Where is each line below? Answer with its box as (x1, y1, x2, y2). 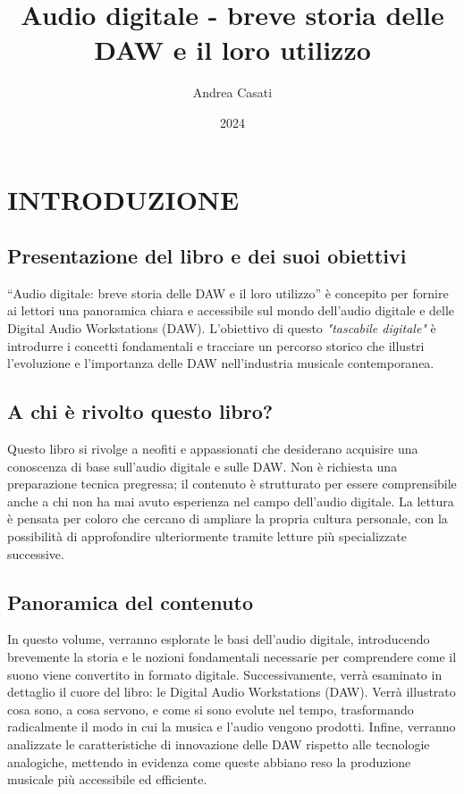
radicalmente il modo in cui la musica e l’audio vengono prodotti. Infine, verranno (7, 717, 456, 736)
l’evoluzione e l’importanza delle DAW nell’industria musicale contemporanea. (7, 354, 434, 372)
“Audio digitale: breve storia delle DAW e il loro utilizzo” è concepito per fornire (7, 283, 449, 302)
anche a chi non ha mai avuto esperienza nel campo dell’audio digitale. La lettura (7, 491, 454, 510)
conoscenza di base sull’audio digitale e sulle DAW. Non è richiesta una (7, 456, 398, 475)
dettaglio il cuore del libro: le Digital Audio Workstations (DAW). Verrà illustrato (7, 682, 456, 701)
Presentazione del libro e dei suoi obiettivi (7, 242, 407, 270)
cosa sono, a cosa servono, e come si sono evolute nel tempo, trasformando (7, 699, 414, 718)
